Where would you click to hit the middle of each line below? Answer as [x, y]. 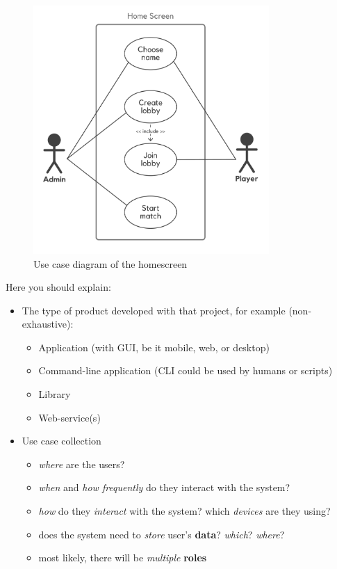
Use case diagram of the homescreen [110, 263]
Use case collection [61, 441]
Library [55, 394]
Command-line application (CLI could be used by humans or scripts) [186, 370]
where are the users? [82, 464]
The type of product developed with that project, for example [154, 310]
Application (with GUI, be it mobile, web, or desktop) [154, 347]
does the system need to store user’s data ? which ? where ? [162, 534]
